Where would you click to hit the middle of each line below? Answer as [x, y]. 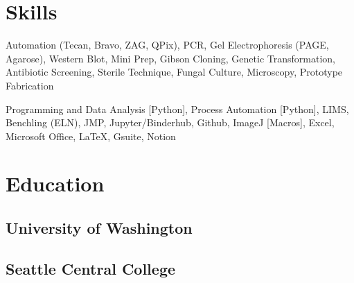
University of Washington [99, 228]
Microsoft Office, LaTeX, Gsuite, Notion [91, 136]
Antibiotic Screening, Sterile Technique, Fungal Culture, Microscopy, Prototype [174, 72]
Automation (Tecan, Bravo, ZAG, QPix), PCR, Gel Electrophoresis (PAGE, [167, 45]
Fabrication [30, 85]
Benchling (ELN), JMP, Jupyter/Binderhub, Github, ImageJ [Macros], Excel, [170, 122]
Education [55, 183]
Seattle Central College [91, 268]
